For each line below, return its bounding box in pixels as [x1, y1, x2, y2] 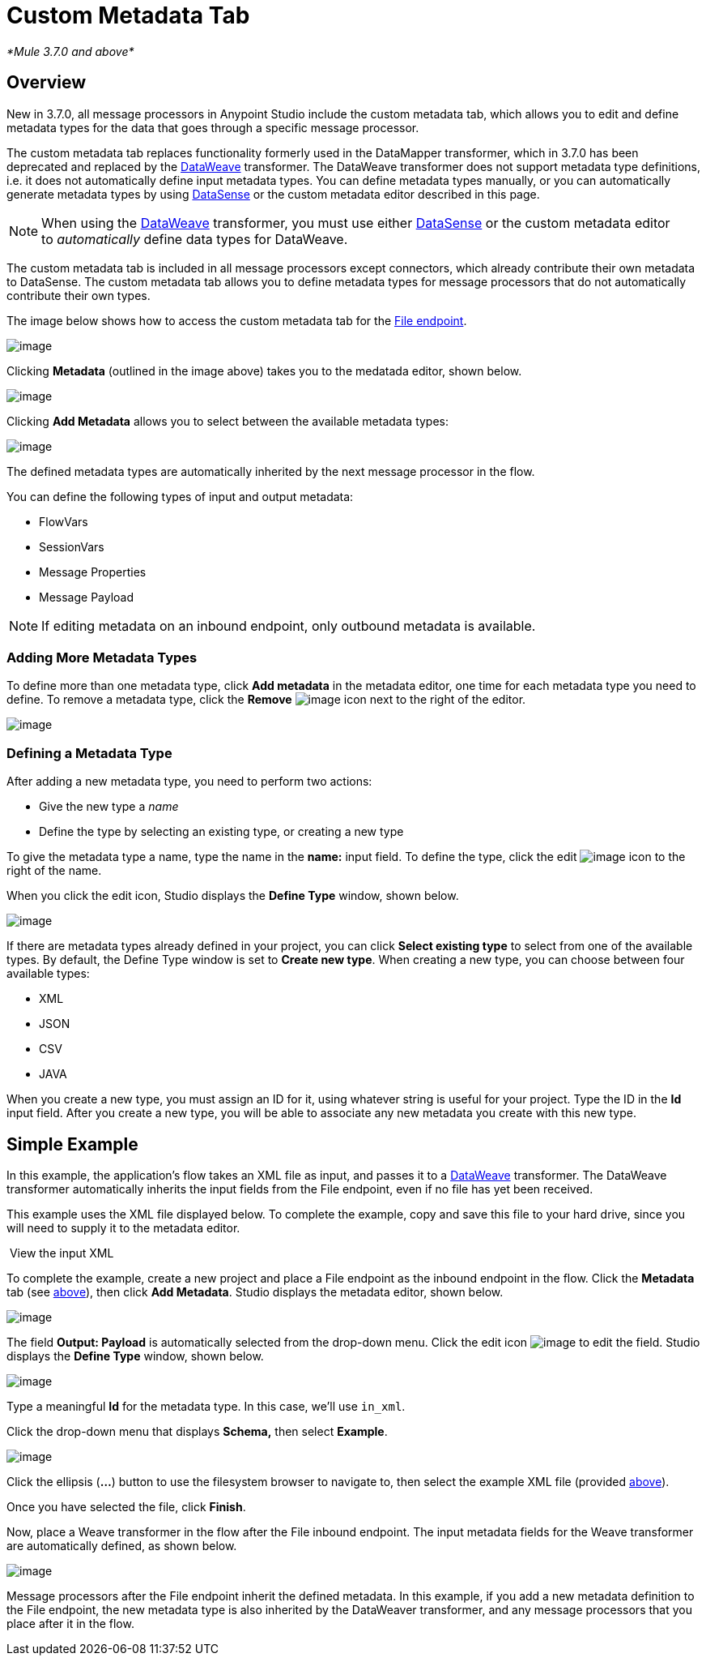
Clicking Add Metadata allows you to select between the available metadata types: [6, 413, 449, 428]
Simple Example [6, 1133, 138, 1154]
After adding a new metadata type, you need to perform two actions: [6, 774, 372, 789]
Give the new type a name [39, 799, 179, 814]
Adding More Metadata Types [6, 649, 198, 666]
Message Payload [39, 589, 134, 604]
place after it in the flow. [6, 1616, 134, 1630]
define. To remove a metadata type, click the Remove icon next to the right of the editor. [6, 692, 526, 707]
